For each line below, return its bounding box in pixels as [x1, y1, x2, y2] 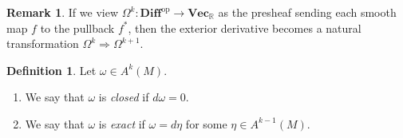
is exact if [98, 115, 145, 132]
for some [185, 115, 227, 132]
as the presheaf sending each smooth [218, 4, 397, 20]
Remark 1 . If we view [6, 4, 119, 20]
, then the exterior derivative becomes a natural [128, 19, 362, 36]
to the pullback [40, 19, 115, 36]
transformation [6, 35, 79, 52]
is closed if [98, 89, 149, 105]
